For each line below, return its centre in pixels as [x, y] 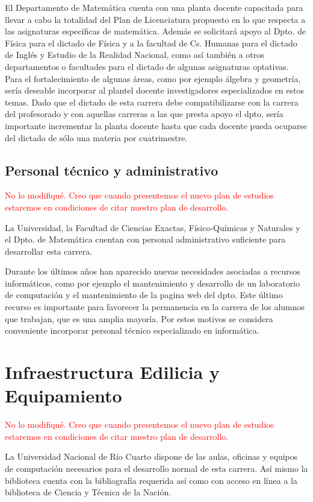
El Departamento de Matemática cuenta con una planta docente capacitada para [154, 7]
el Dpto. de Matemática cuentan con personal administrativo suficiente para [145, 239]
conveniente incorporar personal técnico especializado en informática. [132, 330]
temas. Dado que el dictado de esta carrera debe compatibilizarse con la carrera [152, 102]
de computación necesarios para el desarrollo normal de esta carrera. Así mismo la [156, 468]
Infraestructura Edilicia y [112, 372]
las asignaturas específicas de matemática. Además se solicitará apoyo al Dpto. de [156, 31]
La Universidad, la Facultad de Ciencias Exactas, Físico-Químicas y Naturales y [153, 227]
